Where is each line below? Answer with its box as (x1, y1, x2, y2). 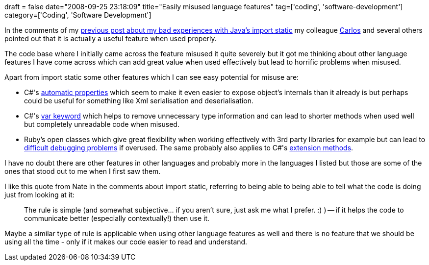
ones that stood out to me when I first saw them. (4, 167, 161, 175)
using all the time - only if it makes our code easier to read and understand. (4, 238, 248, 246)
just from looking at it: (4, 191, 75, 199)
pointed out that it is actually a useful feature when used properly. (4, 34, 217, 43)
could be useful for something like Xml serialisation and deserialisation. (24, 96, 253, 105)
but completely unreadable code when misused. (24, 120, 179, 128)
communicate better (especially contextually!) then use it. (24, 214, 210, 222)
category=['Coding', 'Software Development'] (4, 11, 151, 19)
